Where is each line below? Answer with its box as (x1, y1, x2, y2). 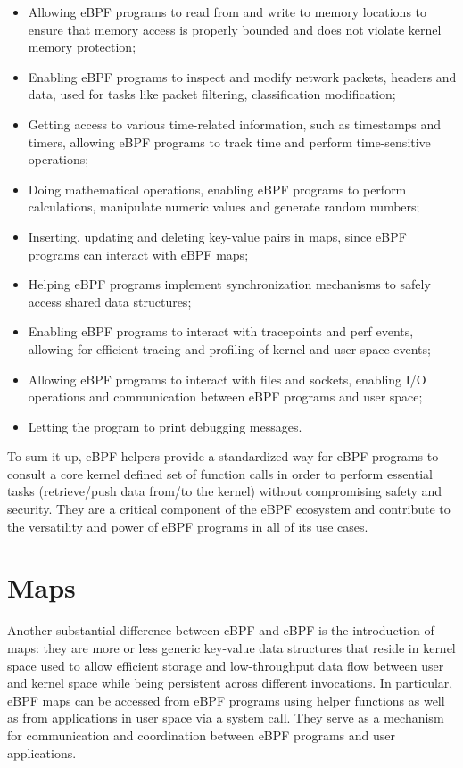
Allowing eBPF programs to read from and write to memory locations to (28, 3, 427, 21)
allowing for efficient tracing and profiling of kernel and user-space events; (28, 339, 431, 358)
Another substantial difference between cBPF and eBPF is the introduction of (7, 621, 434, 640)
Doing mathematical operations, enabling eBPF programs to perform (28, 179, 407, 198)
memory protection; (28, 37, 136, 56)
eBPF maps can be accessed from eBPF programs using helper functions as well (7, 690, 445, 709)
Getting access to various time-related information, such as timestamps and (28, 114, 442, 133)
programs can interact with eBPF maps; (28, 244, 249, 263)
